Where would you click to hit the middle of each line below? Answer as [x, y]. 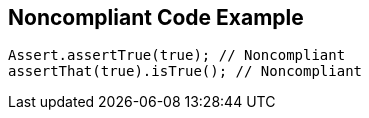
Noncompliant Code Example [156, 17]
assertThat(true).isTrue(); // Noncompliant [185, 71]
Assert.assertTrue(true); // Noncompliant [177, 55]
